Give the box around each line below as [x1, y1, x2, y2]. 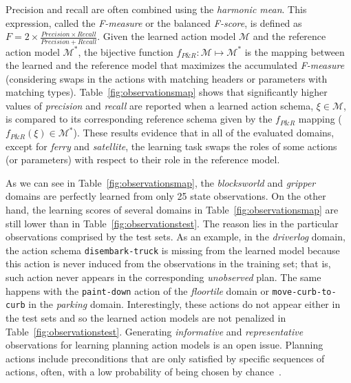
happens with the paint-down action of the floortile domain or [6, 283, 269, 298]
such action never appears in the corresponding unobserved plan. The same [6, 270, 321, 284]
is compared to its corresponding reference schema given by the [6, 112, 273, 126]
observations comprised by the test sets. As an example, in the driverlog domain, [6, 229, 345, 244]
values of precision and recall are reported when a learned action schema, [6, 98, 314, 112]
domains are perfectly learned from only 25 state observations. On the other [6, 189, 326, 203]
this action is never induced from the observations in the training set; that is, [6, 256, 331, 271]
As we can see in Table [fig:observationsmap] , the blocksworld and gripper [6, 175, 316, 189]
